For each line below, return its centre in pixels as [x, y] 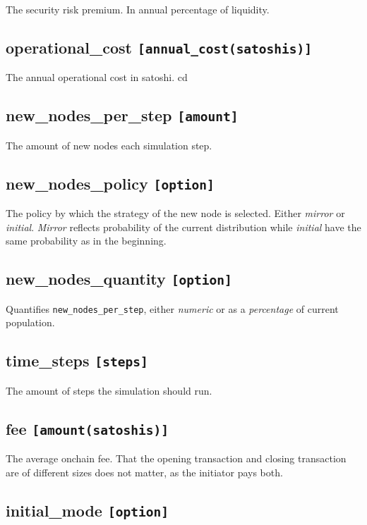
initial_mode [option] [87, 510]
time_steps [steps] [77, 360]
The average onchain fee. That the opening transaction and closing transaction [176, 458]
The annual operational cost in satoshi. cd [97, 77]
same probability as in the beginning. [86, 241]
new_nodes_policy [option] [110, 183]
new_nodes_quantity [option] [119, 279]
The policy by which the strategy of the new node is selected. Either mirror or [175, 213]
